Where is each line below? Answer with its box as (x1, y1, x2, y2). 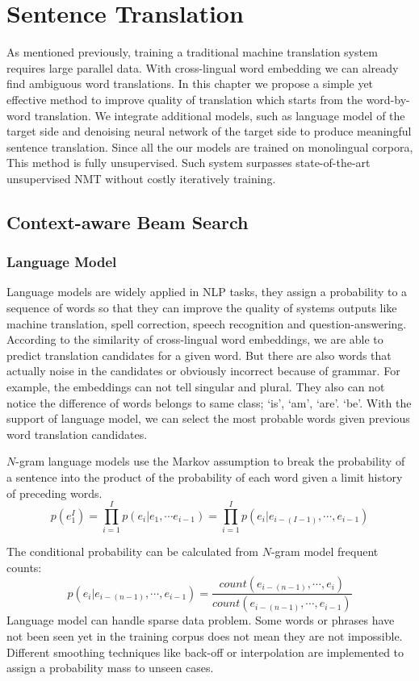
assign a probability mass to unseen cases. (6, 659, 214, 676)
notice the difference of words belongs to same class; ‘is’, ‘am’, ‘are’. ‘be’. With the (6, 394, 412, 411)
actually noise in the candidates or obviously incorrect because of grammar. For (6, 362, 400, 379)
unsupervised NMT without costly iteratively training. (6, 169, 276, 186)
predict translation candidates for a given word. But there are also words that (6, 346, 392, 363)
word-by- (366, 90, 410, 107)
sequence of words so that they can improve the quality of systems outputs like (6, 299, 397, 316)
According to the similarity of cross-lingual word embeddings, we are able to (6, 331, 383, 348)
